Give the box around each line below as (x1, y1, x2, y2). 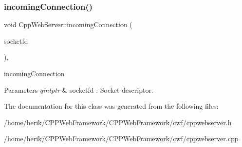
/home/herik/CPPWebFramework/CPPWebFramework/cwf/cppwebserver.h (4, 117, 232, 127)
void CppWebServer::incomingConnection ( (4, 19, 132, 30)
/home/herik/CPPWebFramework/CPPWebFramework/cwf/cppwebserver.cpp (4, 133, 239, 144)
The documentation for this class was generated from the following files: (4, 101, 219, 111)
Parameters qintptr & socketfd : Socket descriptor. (4, 84, 153, 95)
